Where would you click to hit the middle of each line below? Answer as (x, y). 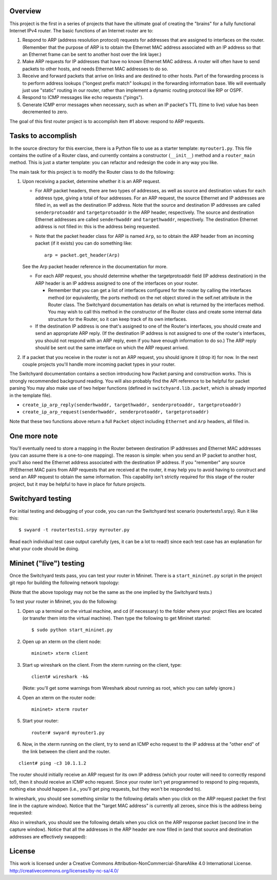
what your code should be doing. (44, 549)
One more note (34, 436)
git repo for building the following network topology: (65, 583)
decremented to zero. (45, 112)
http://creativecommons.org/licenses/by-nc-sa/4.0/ (64, 871)
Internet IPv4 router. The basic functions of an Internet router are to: (81, 30)
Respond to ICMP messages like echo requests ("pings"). (83, 97)
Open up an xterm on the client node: (62, 642)
